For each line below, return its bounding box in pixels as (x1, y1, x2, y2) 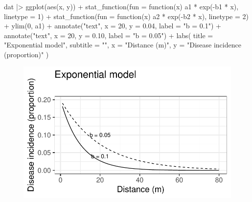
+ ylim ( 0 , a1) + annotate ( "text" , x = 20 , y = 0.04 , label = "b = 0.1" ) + (4, 21, 221, 31)
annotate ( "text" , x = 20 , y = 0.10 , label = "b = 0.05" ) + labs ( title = (4, 30, 213, 40)
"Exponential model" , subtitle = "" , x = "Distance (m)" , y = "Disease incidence (4, 40, 241, 50)
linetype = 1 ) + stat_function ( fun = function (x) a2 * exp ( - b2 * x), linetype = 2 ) (4, 11, 249, 21)
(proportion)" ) (4, 49, 49, 59)
